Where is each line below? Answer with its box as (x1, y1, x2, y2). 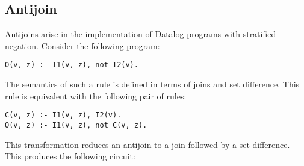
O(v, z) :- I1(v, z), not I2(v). (5, 61, 138, 70)
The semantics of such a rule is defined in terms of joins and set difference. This (5, 78, 300, 90)
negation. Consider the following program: (5, 39, 160, 52)
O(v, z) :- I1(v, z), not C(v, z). (5, 120, 147, 129)
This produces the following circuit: (5, 150, 135, 162)
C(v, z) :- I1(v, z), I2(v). (5, 111, 122, 120)
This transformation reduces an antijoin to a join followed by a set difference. (5, 138, 290, 150)
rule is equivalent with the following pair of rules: (5, 89, 187, 102)
